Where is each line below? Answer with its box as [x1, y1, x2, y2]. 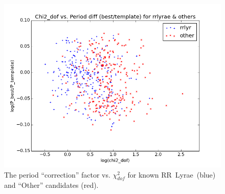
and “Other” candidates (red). [4, 180, 99, 190]
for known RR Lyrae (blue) [127, 169, 216, 180]
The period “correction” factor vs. [4, 169, 110, 180]
